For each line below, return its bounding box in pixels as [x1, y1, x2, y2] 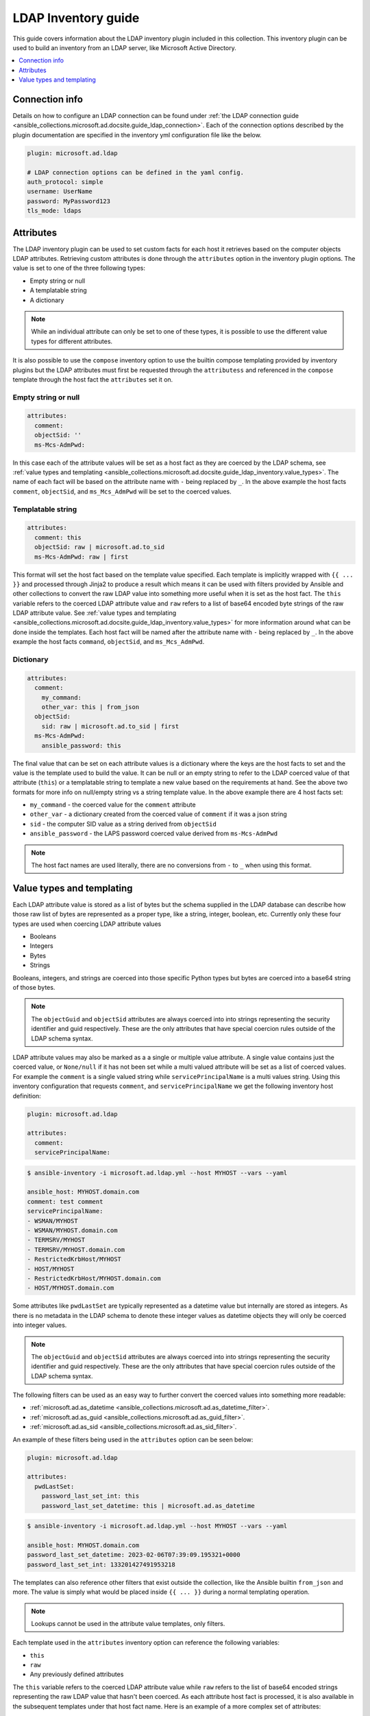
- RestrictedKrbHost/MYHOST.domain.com [27, 1274, 161, 1282]
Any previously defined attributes [29, 1670, 124, 1678]
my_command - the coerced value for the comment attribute [29, 800, 196, 809]
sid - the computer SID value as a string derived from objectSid [29, 820, 217, 828]
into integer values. [12, 1321, 67, 1330]
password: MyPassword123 [27, 197, 111, 205]
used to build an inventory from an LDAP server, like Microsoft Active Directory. [12, 43, 236, 51]
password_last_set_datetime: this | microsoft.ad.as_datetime [41, 1502, 255, 1509]
